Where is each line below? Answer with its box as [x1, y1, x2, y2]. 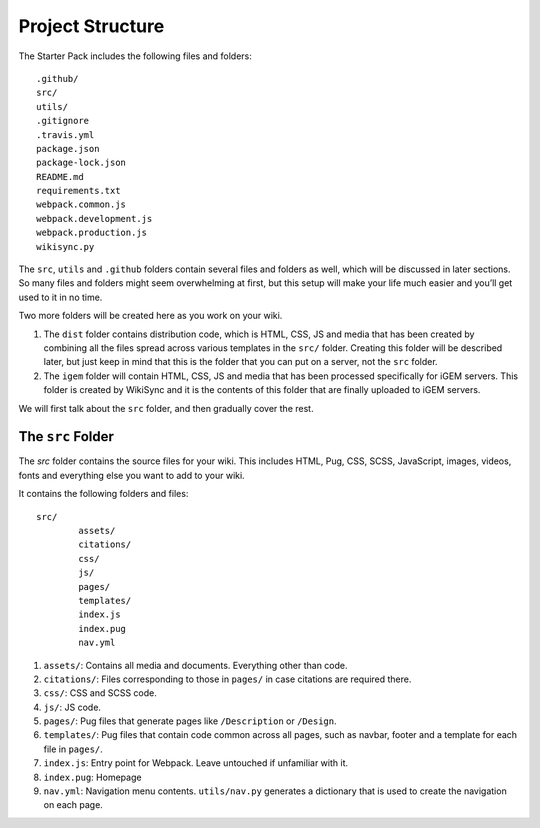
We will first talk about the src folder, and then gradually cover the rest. [18, 402, 314, 414]
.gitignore [36, 115, 90, 127]
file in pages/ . [43, 743, 104, 755]
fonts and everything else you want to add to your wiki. [18, 469, 245, 481]
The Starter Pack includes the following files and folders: [18, 50, 252, 62]
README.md [36, 171, 84, 182]
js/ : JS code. [43, 701, 102, 713]
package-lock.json [36, 157, 127, 169]
